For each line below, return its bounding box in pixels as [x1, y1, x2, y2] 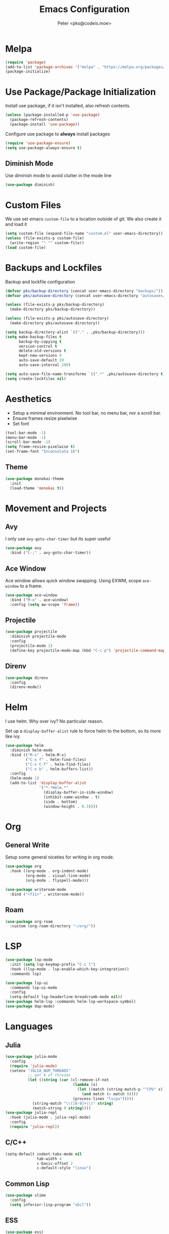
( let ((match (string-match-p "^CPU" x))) [77, 1087, 167, 1092]
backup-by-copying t [18, 339, 62, 344]
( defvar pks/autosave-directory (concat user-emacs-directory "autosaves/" [5, 293, 167, 298]
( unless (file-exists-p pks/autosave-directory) [5, 316, 109, 321]
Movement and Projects [5, 502, 107, 514]
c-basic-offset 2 [37, 1161, 73, 1166]
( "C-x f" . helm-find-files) [25, 757, 87, 762]
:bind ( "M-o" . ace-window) [10, 597, 69, 602]
